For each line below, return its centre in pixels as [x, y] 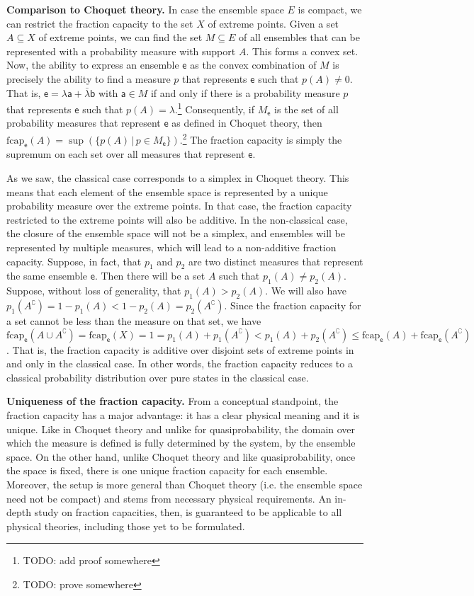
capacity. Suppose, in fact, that [74, 261]
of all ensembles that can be [299, 37]
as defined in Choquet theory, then [247, 123]
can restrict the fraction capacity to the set [100, 23]
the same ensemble [47, 276]
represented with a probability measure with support [121, 51]
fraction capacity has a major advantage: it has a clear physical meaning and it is [183, 414]
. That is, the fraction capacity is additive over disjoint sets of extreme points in [180, 349]
